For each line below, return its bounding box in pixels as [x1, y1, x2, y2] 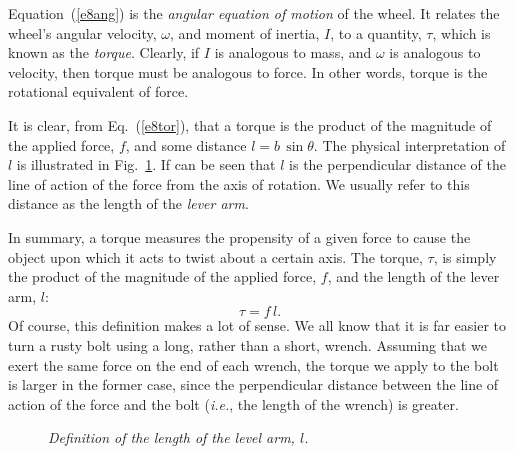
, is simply [433, 246, 497, 267]
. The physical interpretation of [313, 134, 506, 155]
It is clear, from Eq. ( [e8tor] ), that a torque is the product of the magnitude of [8, 114, 492, 135]
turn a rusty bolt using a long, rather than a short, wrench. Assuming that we [8, 334, 487, 355]
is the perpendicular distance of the [289, 154, 506, 175]
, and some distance [125, 134, 247, 155]
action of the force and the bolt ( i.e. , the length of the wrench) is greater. [8, 393, 459, 414]
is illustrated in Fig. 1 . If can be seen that [16, 154, 276, 175]
